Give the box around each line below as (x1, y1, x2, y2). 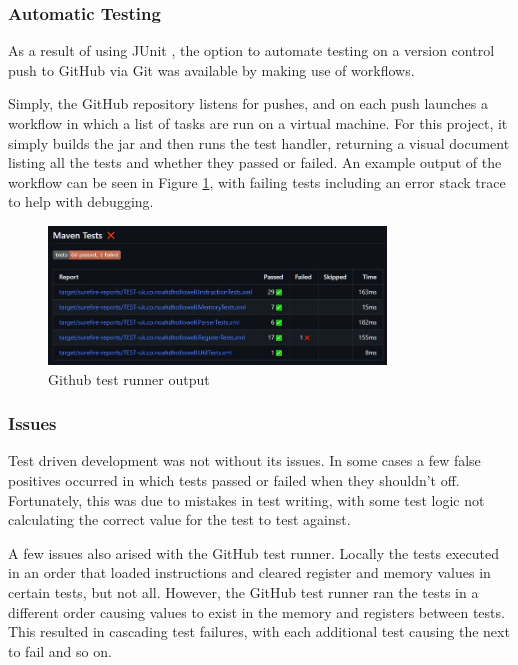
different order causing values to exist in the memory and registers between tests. (8, 601, 505, 622)
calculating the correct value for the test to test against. (8, 509, 351, 530)
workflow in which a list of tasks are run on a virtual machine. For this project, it (8, 113, 508, 133)
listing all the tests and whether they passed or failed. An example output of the (8, 152, 502, 173)
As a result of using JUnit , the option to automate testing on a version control (8, 40, 495, 61)
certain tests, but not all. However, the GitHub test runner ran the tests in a (8, 581, 479, 602)
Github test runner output (48, 368, 210, 389)
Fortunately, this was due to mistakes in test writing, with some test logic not (8, 489, 485, 510)
